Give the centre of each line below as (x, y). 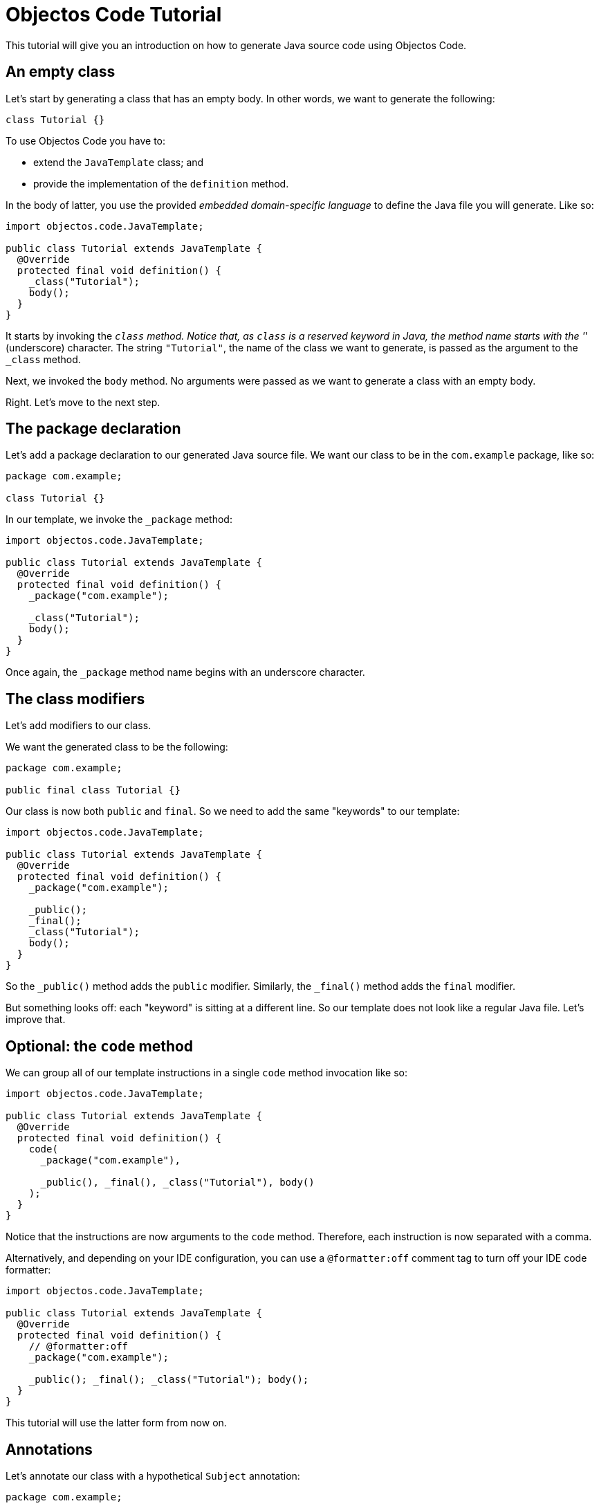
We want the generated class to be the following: (117, 747)
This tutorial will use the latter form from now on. (116, 1423)
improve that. (36, 1020)
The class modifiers (75, 699)
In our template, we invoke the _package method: (119, 519)
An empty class (61, 72)
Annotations (49, 1449)
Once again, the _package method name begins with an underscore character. (185, 672)
